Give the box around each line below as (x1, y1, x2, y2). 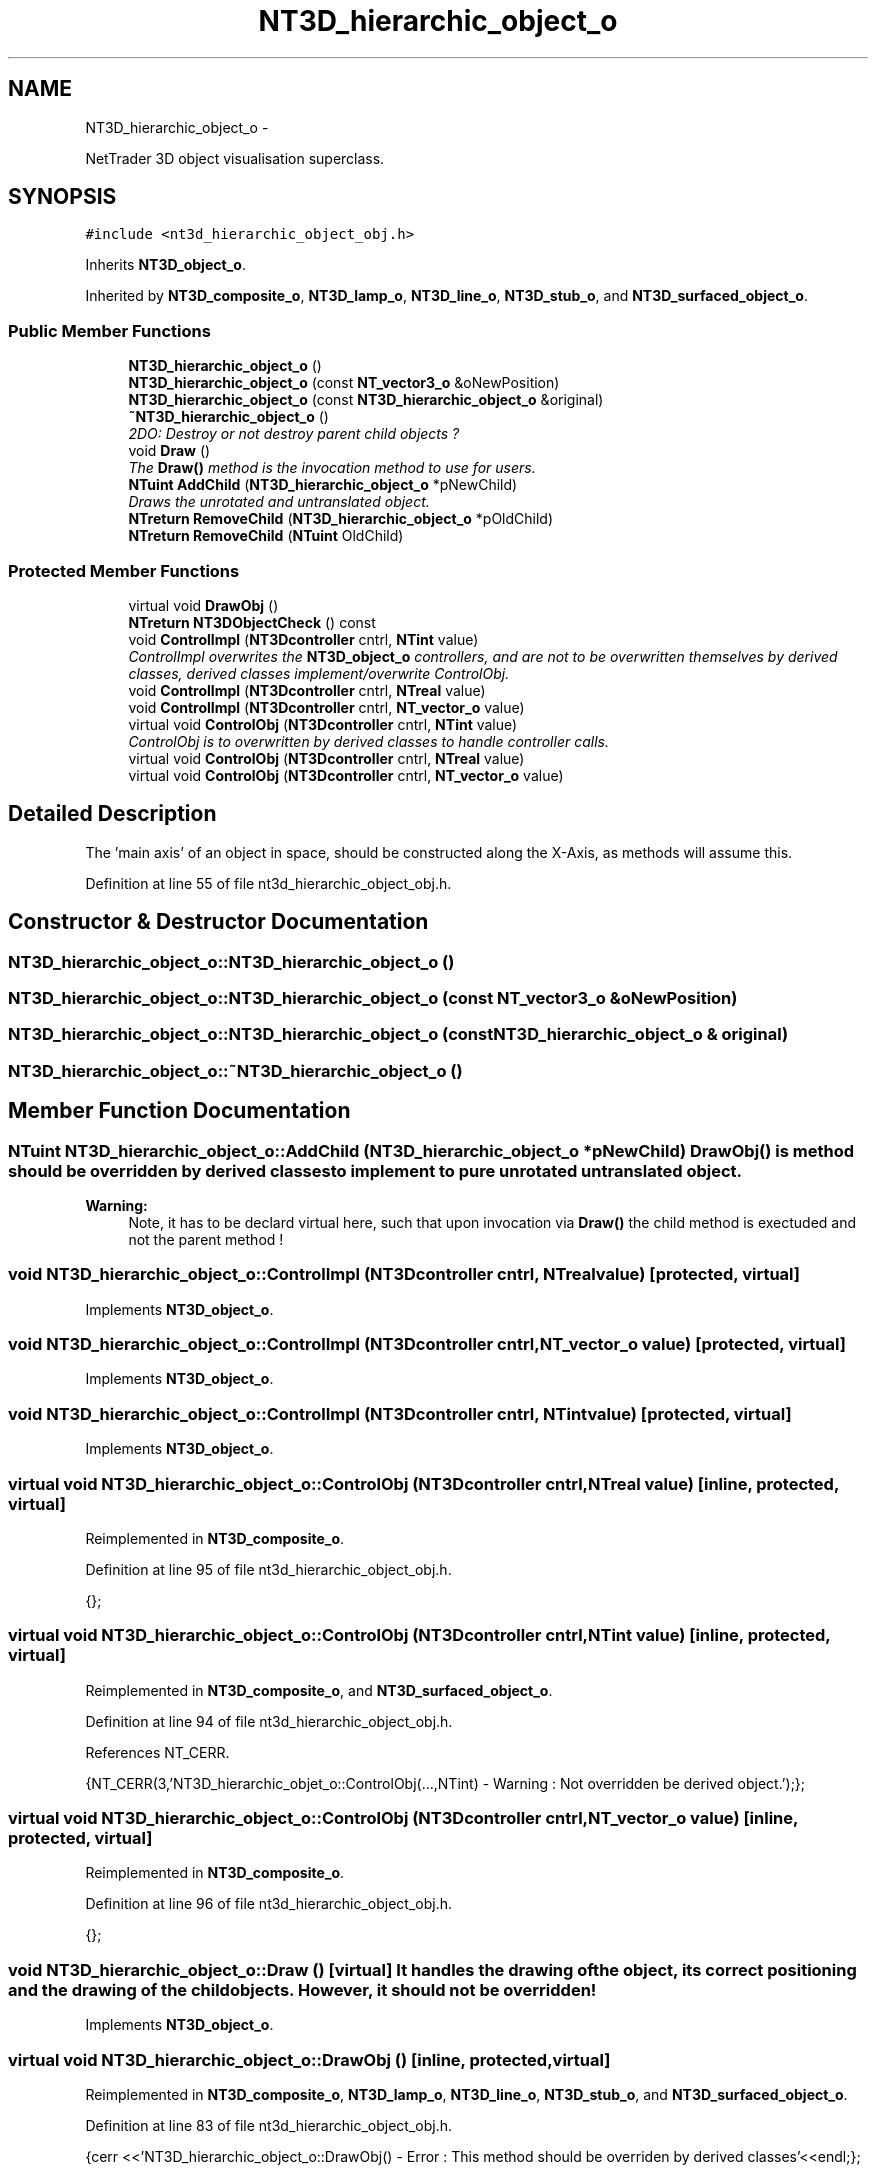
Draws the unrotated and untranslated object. (128, 493, 430, 511)
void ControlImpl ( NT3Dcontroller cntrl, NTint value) (128, 630, 479, 648)
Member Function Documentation (8, 1098, 351, 1124)
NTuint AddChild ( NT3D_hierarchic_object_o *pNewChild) (128, 476, 518, 494)
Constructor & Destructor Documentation (8, 909, 429, 935)
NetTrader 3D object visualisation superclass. (85, 149, 385, 167)
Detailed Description (8, 801, 217, 827)
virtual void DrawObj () (128, 596, 279, 614)
